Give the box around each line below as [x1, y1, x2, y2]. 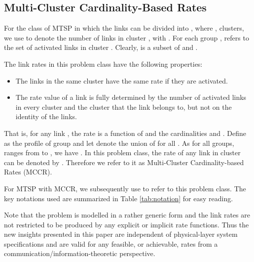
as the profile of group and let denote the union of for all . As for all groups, [4, 137, 234, 148]
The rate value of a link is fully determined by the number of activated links [15, 92, 247, 102]
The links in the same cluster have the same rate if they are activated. [15, 75, 228, 86]
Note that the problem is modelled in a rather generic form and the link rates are [4, 210, 250, 220]
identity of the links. [15, 111, 77, 122]
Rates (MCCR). [4, 167, 52, 177]
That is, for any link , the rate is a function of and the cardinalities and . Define [4, 128, 246, 138]
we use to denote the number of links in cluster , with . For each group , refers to [4, 32, 249, 43]
